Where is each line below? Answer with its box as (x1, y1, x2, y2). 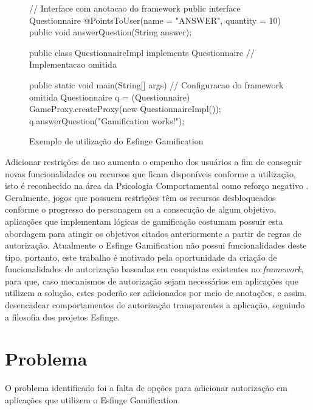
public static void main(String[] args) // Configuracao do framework (29, 78, 284, 91)
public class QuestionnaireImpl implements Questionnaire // (29, 46, 255, 58)
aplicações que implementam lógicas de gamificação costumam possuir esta (5, 214, 283, 227)
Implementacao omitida (29, 58, 117, 71)
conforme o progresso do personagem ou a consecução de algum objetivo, (5, 203, 277, 216)
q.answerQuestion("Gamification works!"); (29, 114, 185, 127)
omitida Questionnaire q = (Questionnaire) (29, 90, 190, 103)
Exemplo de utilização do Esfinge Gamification (29, 135, 204, 147)
